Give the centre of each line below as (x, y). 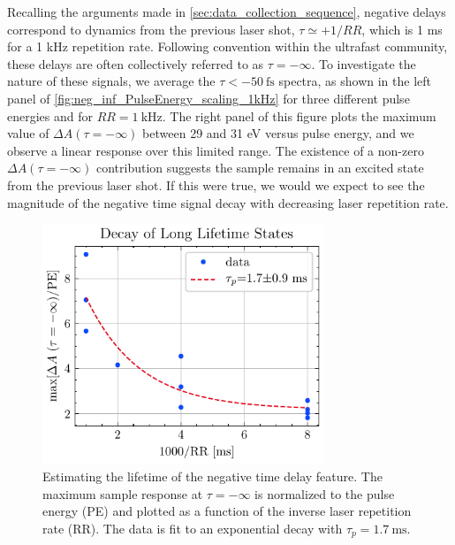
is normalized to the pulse (325, 493)
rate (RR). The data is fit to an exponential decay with (193, 528)
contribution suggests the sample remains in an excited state (260, 168)
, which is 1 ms (402, 29)
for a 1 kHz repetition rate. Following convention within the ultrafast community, (227, 46)
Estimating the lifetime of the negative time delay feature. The (212, 476)
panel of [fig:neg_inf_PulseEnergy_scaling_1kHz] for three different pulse (209, 98)
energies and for (50, 115)
